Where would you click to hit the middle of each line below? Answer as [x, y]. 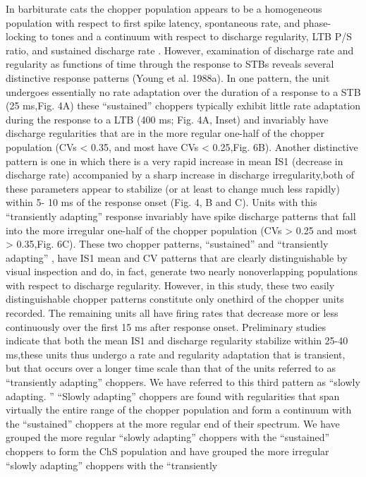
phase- [317, 22]
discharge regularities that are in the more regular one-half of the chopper [165, 133]
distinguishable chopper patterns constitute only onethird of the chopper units [175, 299]
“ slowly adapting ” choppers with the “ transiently [112, 465]
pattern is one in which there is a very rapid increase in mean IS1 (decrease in [175, 161]
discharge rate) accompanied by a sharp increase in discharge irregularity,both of [180, 175]
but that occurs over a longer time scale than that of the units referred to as [171, 368]
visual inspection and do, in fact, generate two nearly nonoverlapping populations [182, 271]
